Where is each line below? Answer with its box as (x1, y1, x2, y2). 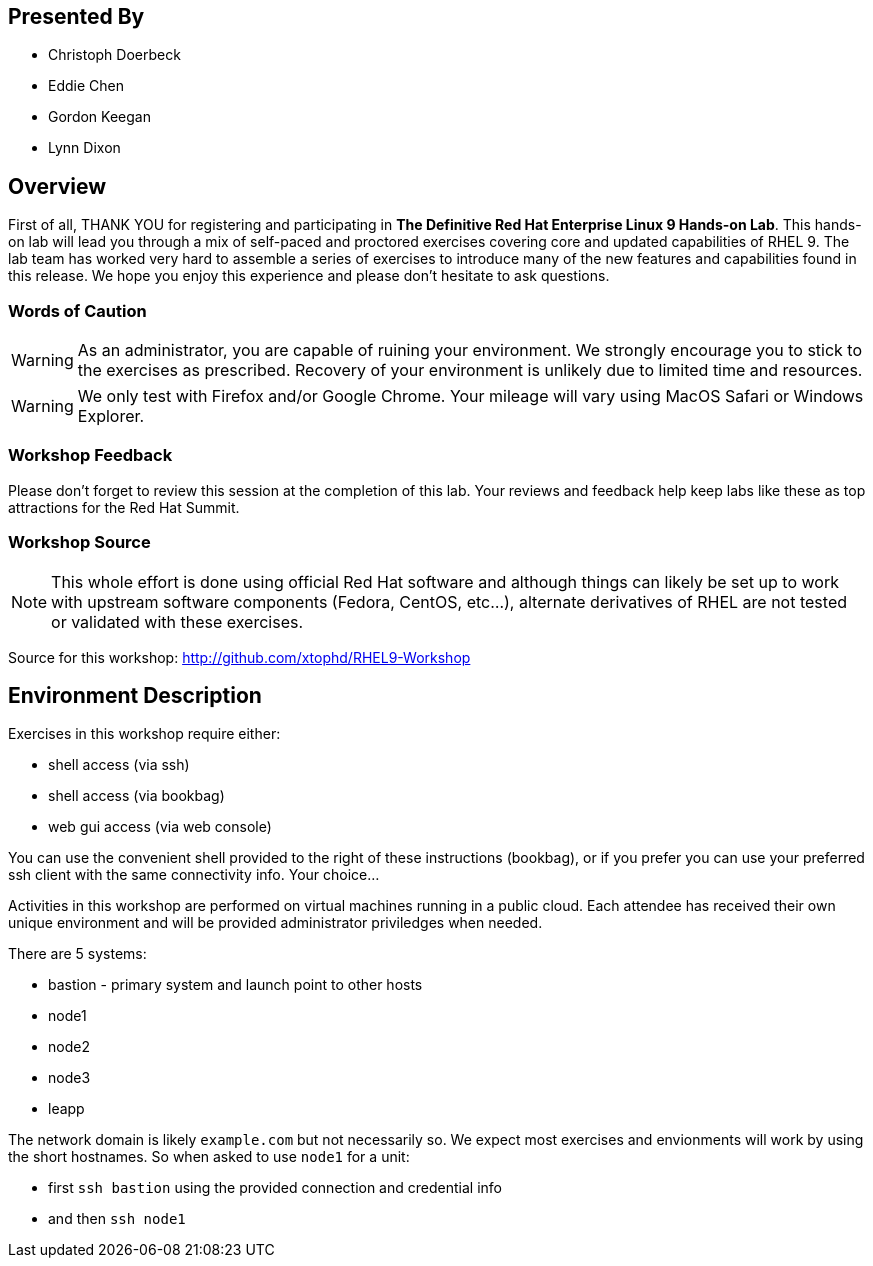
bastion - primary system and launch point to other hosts (48, 976, 423, 994)
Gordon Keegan (48, 108, 151, 126)
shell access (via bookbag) (48, 787, 225, 805)
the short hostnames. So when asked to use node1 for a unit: (8, 1148, 410, 1166)
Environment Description (8, 682, 262, 708)
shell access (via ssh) (48, 756, 190, 774)
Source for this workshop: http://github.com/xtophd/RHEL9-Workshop (8, 648, 471, 666)
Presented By (8, 4, 145, 29)
